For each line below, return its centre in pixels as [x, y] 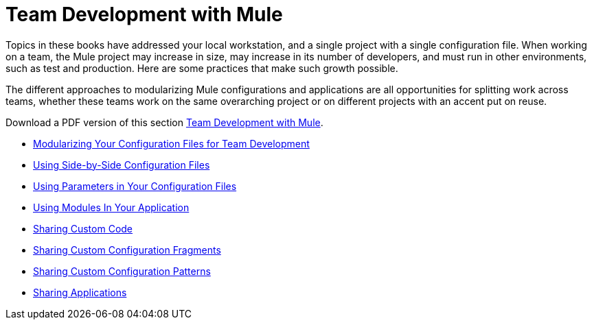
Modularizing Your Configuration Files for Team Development [171, 143]
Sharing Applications [80, 292]
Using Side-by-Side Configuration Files [122, 165]
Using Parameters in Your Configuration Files [135, 186]
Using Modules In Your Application [111, 207]
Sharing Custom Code [83, 228]
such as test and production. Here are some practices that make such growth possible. [202, 68]
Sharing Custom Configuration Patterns [122, 271]
